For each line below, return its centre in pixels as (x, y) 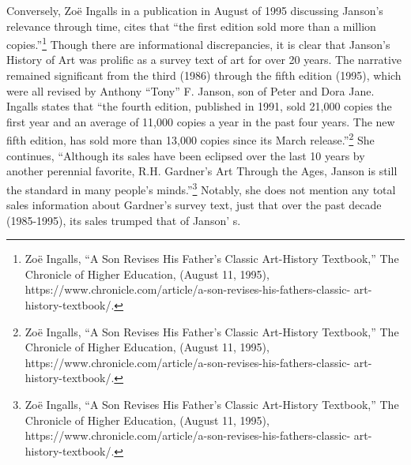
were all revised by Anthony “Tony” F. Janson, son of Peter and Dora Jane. (190, 90)
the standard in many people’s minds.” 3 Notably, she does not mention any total (201, 188)
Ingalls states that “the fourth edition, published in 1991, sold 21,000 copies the (199, 106)
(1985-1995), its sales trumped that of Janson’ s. (124, 220)
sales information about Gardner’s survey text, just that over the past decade (194, 205)
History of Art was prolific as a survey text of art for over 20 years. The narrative (204, 60)
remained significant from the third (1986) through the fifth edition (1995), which (204, 75)
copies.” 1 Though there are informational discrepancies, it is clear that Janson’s (198, 43)
